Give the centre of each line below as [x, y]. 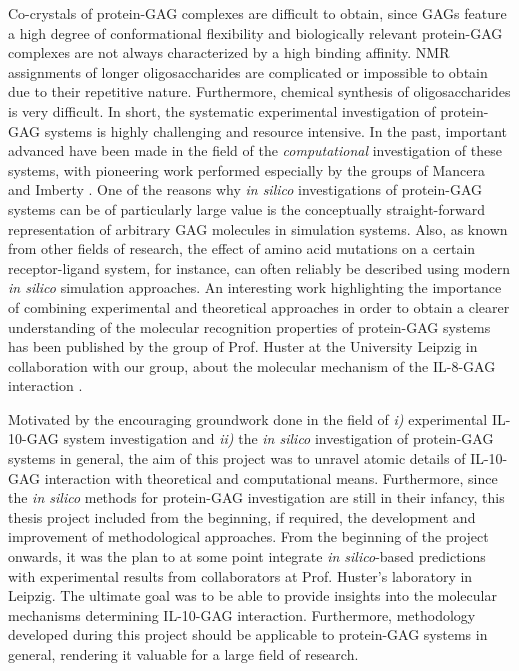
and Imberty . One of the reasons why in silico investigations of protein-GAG [245, 189]
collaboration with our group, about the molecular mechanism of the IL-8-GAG [252, 365]
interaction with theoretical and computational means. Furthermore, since [271, 477]
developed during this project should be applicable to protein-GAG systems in [248, 634]
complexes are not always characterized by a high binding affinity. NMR [229, 52]
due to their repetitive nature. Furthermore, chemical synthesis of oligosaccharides [259, 91]
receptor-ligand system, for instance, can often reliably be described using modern [259, 267]
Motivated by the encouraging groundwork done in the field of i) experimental [248, 418]
